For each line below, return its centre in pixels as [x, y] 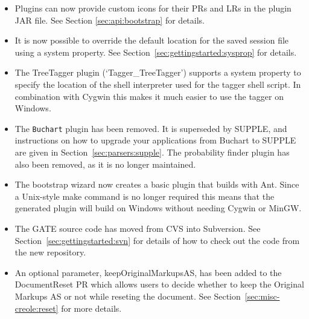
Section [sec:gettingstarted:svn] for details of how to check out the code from [157, 240]
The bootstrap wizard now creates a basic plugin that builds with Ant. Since [157, 184]
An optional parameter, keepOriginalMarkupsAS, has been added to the [148, 272]
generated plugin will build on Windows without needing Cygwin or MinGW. [158, 208]
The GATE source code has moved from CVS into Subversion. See [138, 228]
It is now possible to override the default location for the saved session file [152, 40]
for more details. [91, 308]
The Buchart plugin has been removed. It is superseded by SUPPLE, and [151, 128]
